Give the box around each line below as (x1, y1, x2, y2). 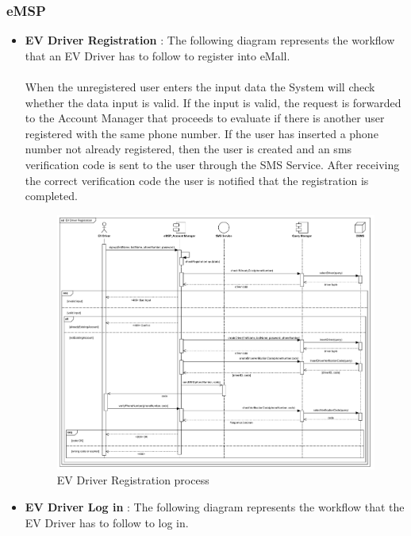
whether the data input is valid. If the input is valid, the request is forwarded (25, 94, 401, 110)
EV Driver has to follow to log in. (25, 514, 189, 530)
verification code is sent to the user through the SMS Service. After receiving (25, 156, 400, 172)
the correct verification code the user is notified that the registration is (25, 172, 369, 188)
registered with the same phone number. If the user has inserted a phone (25, 125, 378, 141)
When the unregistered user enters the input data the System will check (25, 79, 375, 94)
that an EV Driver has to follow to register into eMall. (25, 47, 290, 64)
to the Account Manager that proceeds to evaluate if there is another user (25, 110, 385, 126)
